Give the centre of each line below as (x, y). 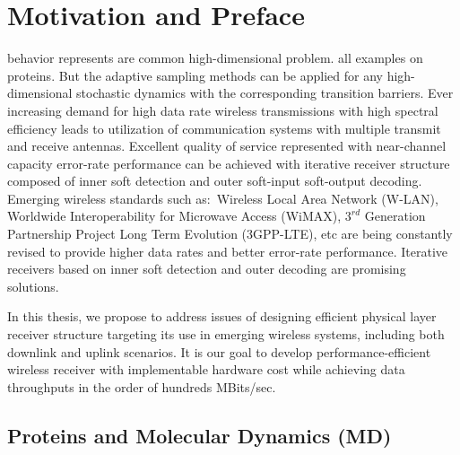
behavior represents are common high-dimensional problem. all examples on (215, 58)
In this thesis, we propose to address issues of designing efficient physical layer (222, 316)
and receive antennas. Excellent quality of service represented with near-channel (227, 146)
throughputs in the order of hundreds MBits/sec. (142, 386)
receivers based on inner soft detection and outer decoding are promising (207, 269)
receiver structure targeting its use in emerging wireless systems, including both (226, 334)
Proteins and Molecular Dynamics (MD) (200, 435)
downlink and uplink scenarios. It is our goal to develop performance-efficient (219, 351)
